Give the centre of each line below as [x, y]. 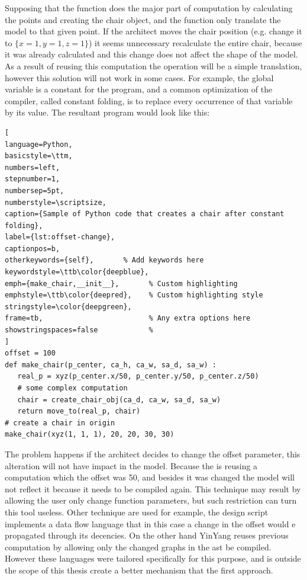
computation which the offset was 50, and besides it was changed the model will [150, 477]
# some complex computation [72, 388]
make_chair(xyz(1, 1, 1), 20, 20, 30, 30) [90, 435]
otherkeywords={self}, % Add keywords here [104, 260]
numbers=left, [33, 167]
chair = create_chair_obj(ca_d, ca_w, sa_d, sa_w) [119, 400]
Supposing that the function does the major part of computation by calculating [149, 8]
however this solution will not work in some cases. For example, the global [139, 77]
